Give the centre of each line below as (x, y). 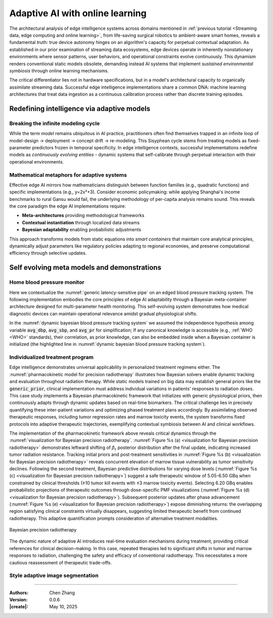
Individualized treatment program (51, 357)
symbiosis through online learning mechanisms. (59, 70)
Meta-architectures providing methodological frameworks (83, 216)
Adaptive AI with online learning (78, 13)
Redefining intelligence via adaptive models (80, 109)
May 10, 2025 (63, 607)
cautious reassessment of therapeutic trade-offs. (61, 562)
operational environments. (37, 161)
